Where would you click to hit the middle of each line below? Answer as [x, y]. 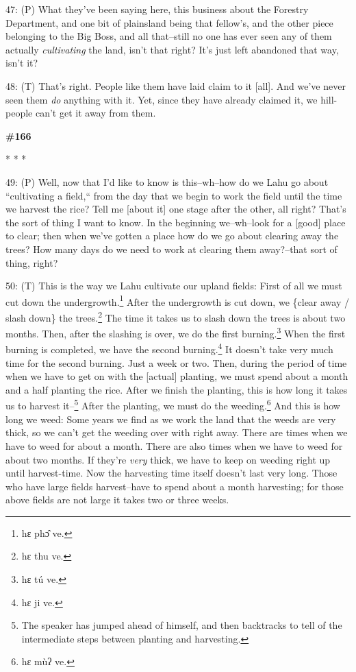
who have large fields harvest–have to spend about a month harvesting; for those [175, 486]
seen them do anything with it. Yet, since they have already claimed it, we [162, 99]
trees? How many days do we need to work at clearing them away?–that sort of [171, 249]
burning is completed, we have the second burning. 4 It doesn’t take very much [169, 348]
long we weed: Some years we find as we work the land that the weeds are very [171, 419]
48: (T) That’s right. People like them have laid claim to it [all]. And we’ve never [176, 85]
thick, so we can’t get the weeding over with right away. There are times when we [177, 432]
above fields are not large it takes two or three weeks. [117, 500]
